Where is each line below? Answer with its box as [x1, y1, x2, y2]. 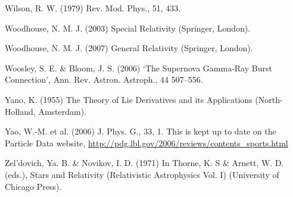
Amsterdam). [38, 105, 87, 117]
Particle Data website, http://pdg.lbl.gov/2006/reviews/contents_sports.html [5, 136, 288, 149]
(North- [255, 93, 283, 105]
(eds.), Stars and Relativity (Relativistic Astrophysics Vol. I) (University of [5, 168, 279, 180]
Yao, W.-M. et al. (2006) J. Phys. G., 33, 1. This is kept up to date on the [5, 125, 276, 137]
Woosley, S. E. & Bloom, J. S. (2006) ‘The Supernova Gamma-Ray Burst [5, 61, 272, 74]
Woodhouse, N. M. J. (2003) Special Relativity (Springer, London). [5, 21, 251, 34]
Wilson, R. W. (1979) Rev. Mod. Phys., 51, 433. [5, 2, 181, 14]
